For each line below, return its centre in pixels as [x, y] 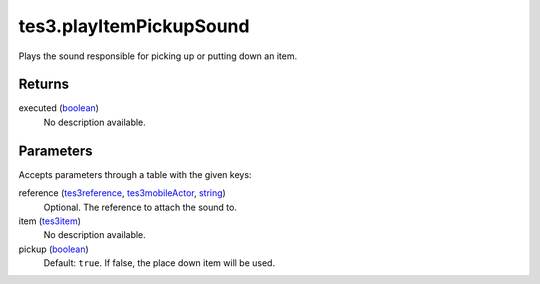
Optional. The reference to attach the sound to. [140, 207]
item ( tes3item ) [50, 221]
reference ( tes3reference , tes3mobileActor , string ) [122, 193]
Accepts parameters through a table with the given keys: [135, 174]
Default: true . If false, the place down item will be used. [159, 263]
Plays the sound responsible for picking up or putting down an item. [158, 56]
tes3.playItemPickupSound [134, 26]
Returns [44, 84]
